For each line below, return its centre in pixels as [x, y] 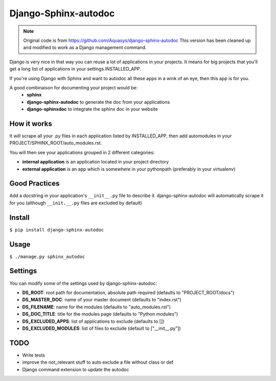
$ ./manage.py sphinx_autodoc [47, 256]
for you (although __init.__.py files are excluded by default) [76, 203]
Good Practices [34, 184]
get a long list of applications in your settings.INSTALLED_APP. [75, 69]
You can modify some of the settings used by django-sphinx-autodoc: [83, 283]
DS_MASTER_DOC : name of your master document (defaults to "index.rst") [102, 300]
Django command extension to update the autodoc [76, 369]
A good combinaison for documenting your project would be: [74, 87]
